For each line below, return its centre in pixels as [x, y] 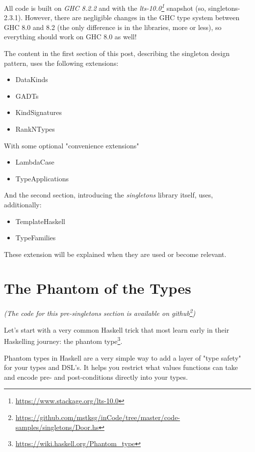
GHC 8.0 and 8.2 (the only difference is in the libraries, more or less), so [113, 27]
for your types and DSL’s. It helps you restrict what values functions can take [121, 367]
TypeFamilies [36, 238]
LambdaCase [35, 162]
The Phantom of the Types [98, 288]
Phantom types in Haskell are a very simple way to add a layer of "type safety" [123, 357]
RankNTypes [35, 129]
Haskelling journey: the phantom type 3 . [63, 340]
